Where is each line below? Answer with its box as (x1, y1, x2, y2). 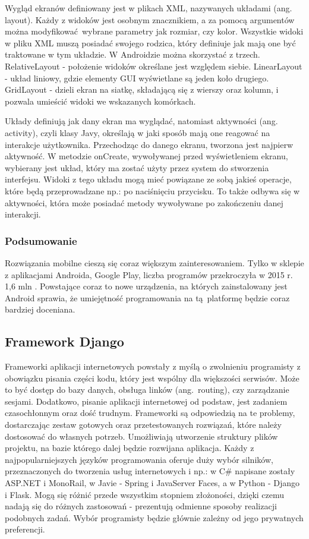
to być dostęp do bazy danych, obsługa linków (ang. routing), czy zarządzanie (5, 383, 289, 396)
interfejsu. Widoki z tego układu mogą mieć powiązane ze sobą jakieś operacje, (5, 173, 292, 185)
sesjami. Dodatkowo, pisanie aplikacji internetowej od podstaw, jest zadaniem (5, 395, 288, 407)
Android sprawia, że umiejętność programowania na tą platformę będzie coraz (5, 291, 290, 304)
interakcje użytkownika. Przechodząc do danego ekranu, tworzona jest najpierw (5, 138, 294, 150)
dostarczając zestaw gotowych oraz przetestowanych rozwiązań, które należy (5, 418, 282, 431)
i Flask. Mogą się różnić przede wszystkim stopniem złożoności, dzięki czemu (5, 488, 285, 500)
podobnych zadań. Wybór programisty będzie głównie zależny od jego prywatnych (5, 511, 304, 524)
